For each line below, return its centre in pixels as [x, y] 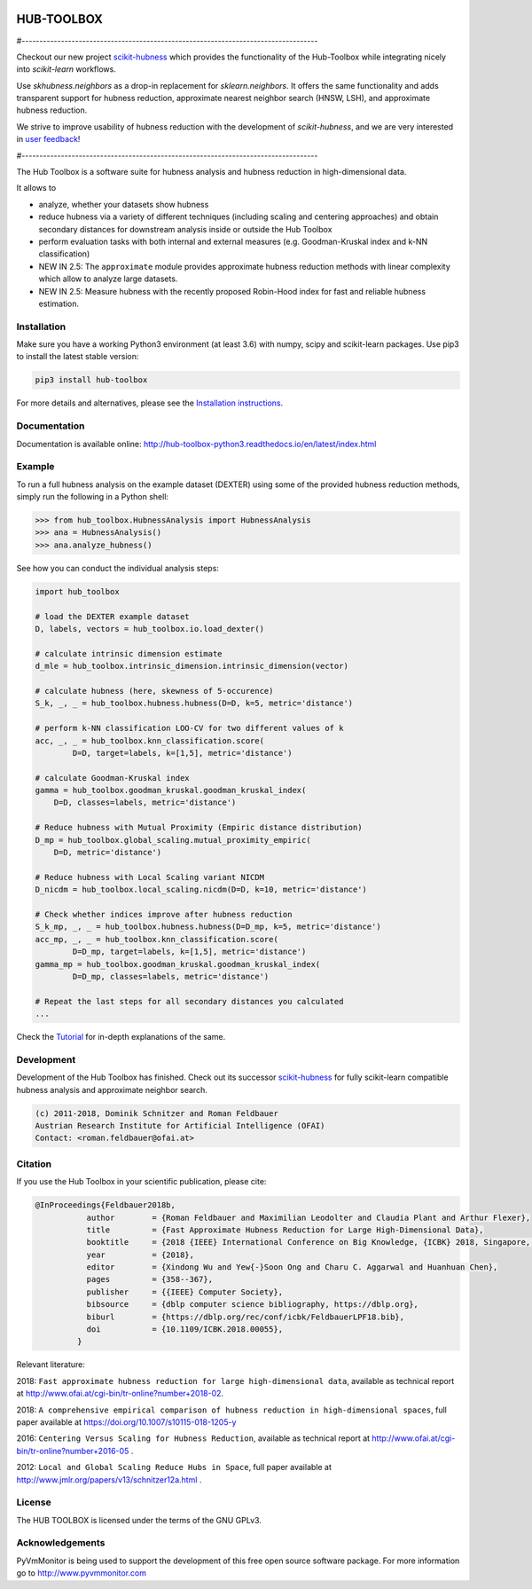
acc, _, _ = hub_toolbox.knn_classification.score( [150, 740]
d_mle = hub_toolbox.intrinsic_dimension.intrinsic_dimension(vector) [192, 666]
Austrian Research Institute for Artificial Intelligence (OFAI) [180, 1126]
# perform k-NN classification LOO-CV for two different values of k [189, 728]
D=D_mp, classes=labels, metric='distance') [171, 976]
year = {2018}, [141, 1255]
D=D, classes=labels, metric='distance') [145, 802]
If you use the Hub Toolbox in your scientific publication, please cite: [141, 1182]
